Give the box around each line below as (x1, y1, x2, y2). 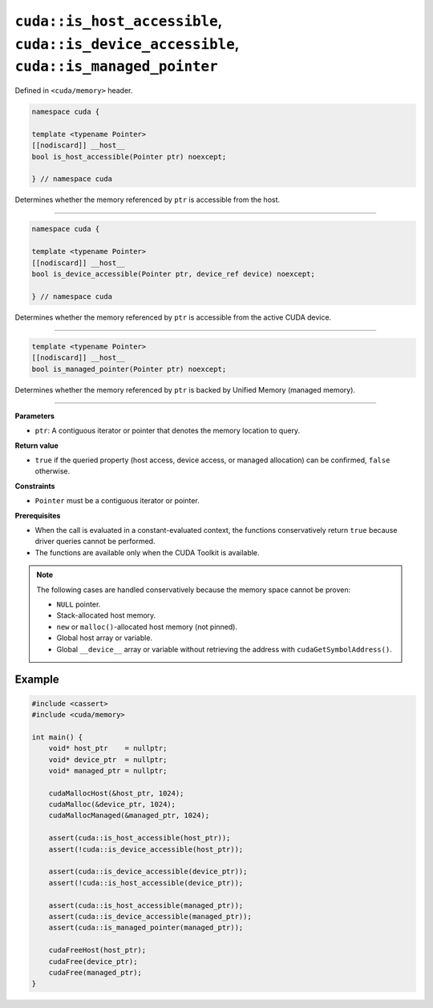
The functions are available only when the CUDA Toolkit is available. (34, 547, 260, 557)
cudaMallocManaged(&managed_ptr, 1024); (48, 811, 210, 821)
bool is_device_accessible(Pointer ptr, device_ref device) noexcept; (31, 269, 316, 278)
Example (14, 673, 59, 687)
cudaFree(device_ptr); (48, 957, 138, 966)
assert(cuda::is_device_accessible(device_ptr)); (48, 867, 248, 877)
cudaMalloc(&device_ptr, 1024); (48, 800, 176, 809)
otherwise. (34, 466, 71, 476)
